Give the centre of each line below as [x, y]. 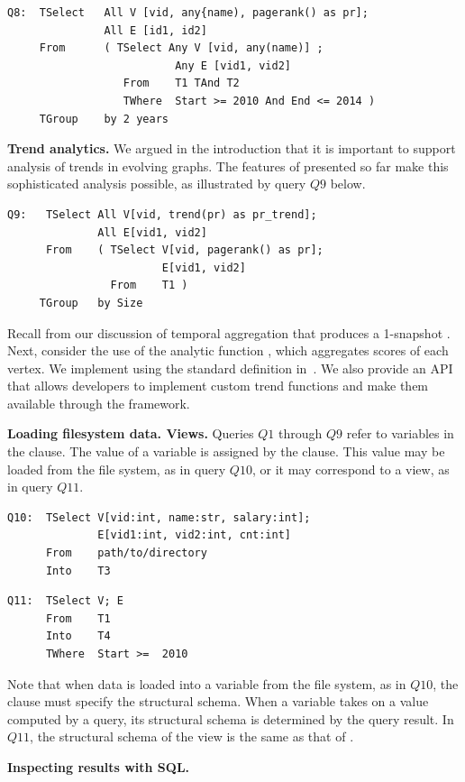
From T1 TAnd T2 [181, 83]
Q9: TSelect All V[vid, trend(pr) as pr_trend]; [162, 214]
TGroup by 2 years [104, 119]
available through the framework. [99, 403]
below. [348, 184]
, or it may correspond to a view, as [351, 469]
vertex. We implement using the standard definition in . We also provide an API [230, 368]
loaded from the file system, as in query [117, 469]
